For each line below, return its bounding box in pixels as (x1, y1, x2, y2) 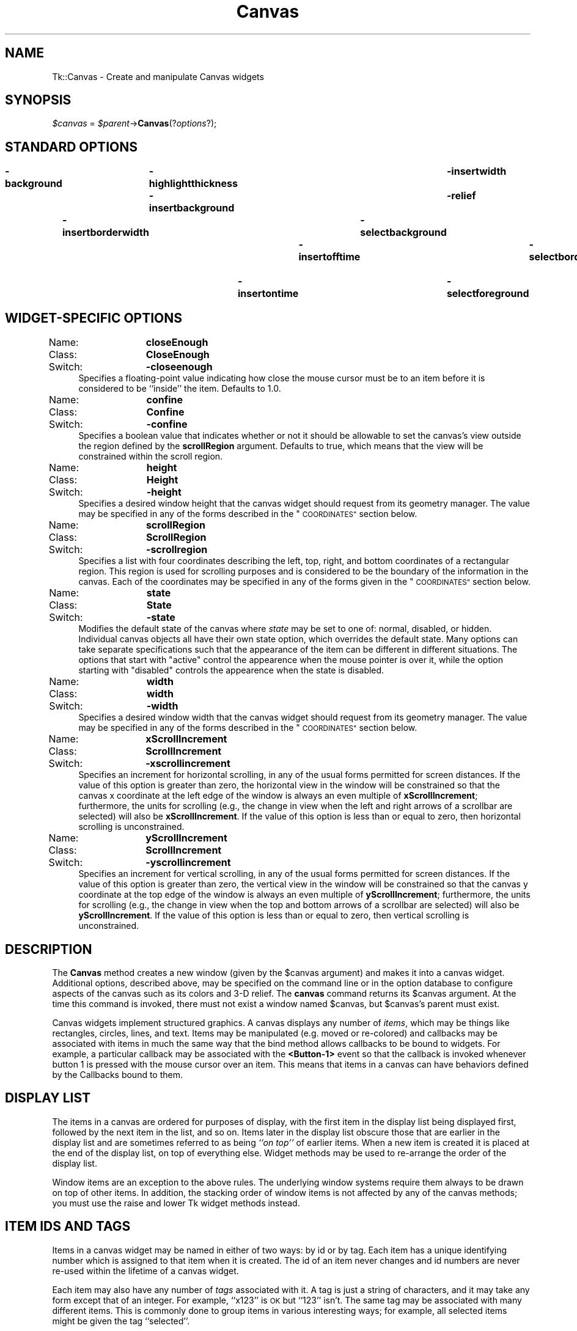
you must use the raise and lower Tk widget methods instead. (52, 1197, 300, 1208)
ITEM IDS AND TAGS (5, 1219, 131, 1234)
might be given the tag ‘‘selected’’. (52, 1315, 190, 1326)
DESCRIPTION (5, 941, 92, 957)
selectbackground (360, 226, 447, 239)
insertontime (237, 287, 299, 300)
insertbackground (149, 202, 235, 215)
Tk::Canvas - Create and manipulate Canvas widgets (52, 71, 264, 82)
